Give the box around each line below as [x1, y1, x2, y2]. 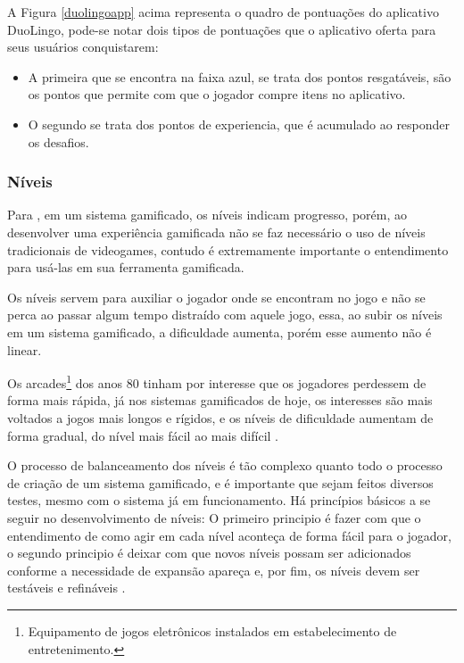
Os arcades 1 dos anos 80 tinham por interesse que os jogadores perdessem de [7, 371, 427, 392]
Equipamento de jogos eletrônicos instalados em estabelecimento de [28, 621, 397, 640]
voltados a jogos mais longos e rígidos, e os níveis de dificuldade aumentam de [7, 408, 434, 427]
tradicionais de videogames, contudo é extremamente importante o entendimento [7, 240, 449, 259]
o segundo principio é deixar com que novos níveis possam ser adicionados [7, 543, 411, 562]
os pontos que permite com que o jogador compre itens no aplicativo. [28, 85, 406, 104]
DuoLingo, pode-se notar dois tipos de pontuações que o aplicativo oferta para [7, 20, 436, 38]
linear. [7, 340, 42, 359]
